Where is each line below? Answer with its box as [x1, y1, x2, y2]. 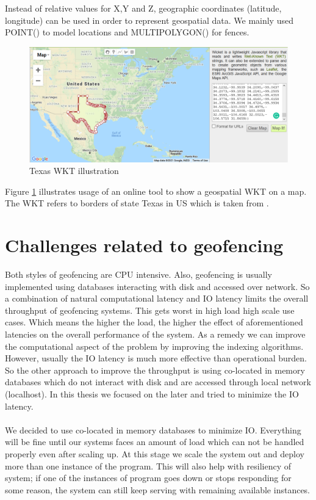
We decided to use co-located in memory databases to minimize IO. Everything [5, 423, 301, 436]
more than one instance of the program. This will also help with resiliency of [5, 459, 292, 472]
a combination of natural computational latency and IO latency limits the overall [5, 292, 309, 305]
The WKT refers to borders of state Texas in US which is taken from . [5, 197, 269, 209]
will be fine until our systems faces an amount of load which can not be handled [5, 435, 304, 448]
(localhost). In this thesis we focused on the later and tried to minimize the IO [5, 388, 299, 400]
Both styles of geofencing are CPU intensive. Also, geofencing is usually [5, 268, 272, 281]
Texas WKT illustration [29, 164, 119, 177]
